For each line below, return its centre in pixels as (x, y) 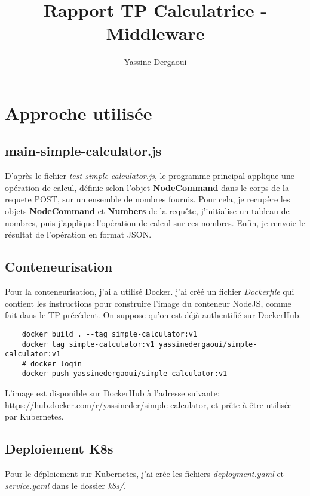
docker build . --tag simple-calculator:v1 (110, 334)
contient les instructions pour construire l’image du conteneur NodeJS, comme (148, 303)
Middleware (155, 33)
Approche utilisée (79, 113)
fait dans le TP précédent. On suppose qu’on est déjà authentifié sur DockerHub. (153, 315)
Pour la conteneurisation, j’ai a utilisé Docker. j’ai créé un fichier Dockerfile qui (150, 292)
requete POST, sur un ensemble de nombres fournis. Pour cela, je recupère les (148, 199)
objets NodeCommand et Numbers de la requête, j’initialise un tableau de (147, 211)
